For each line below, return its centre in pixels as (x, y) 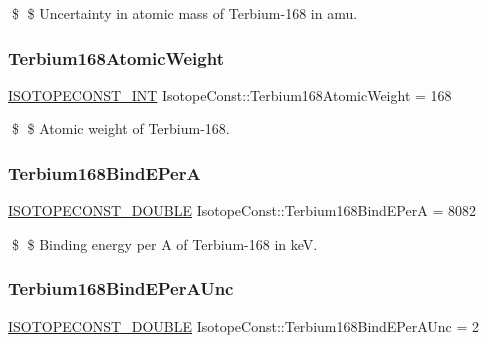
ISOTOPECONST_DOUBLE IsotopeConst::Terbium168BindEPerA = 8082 (242, 210)
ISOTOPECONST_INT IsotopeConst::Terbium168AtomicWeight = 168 (230, 94)
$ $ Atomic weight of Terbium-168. (120, 128)
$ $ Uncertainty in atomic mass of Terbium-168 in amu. (184, 13)
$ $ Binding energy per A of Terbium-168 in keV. (164, 243)
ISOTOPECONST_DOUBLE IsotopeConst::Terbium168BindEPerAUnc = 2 (244, 325)
